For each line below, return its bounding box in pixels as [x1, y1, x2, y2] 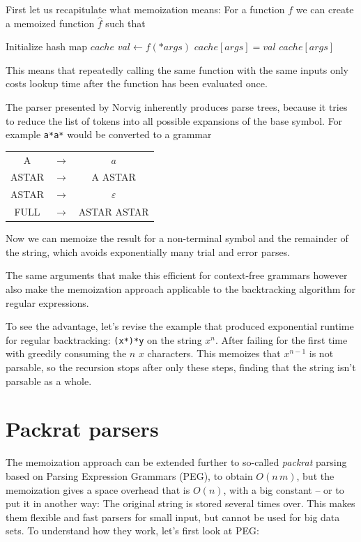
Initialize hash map [6, 39, 88, 54]
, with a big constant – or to [223, 482, 344, 497]
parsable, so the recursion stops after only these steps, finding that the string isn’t [6, 360, 356, 374]
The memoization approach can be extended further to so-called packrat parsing [6, 455, 347, 469]
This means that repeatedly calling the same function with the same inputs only [6, 62, 348, 77]
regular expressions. [6, 295, 89, 310]
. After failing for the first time [215, 332, 348, 347]
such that [105, 15, 146, 30]
